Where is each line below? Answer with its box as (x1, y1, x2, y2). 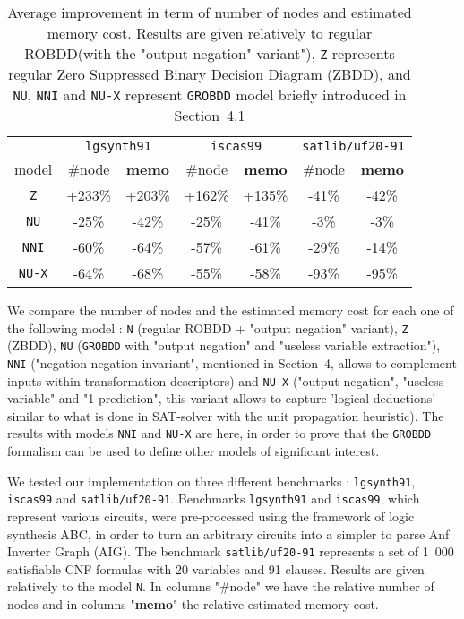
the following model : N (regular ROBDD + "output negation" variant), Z (7, 318, 408, 337)
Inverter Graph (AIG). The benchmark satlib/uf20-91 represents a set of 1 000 (7, 542, 454, 561)
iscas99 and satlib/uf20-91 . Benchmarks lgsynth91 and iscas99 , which (7, 489, 420, 508)
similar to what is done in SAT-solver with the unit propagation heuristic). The (7, 406, 444, 425)
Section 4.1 (174, 105, 245, 125)
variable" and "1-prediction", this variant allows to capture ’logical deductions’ (7, 389, 436, 408)
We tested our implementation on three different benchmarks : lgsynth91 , (7, 471, 416, 490)
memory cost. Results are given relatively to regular (47, 22, 373, 43)
